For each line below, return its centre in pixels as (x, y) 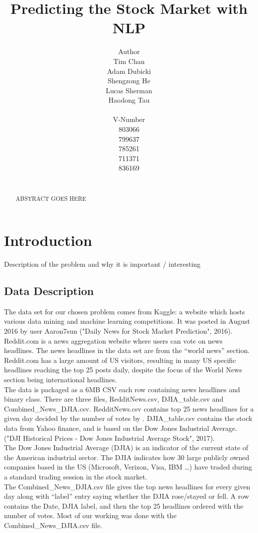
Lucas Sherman (129, 90)
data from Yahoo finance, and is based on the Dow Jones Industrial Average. (121, 428)
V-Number (129, 119)
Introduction (48, 240)
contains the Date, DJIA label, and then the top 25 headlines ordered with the (124, 505)
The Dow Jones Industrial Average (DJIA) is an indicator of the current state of (126, 447)
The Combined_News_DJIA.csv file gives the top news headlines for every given (127, 486)
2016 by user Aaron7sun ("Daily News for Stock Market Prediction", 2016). (118, 331)
